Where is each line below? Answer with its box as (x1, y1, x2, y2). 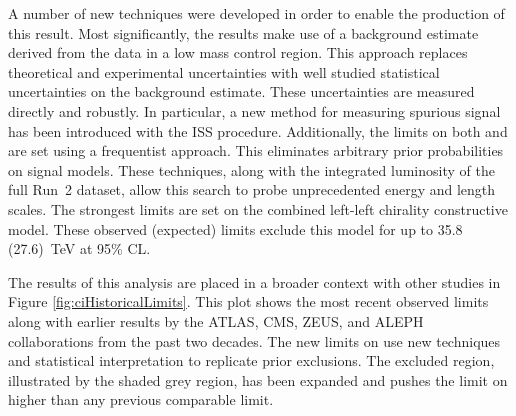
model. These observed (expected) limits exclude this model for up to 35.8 (8, 218, 463, 239)
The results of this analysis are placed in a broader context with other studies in (8, 271, 501, 292)
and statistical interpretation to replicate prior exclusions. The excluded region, (8, 350, 495, 371)
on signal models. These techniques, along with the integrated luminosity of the (8, 159, 495, 180)
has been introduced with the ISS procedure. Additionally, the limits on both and (8, 120, 508, 141)
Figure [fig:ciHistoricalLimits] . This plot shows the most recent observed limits (8, 291, 489, 312)
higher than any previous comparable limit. (8, 389, 274, 410)
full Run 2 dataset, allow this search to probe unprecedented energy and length (8, 179, 496, 200)
